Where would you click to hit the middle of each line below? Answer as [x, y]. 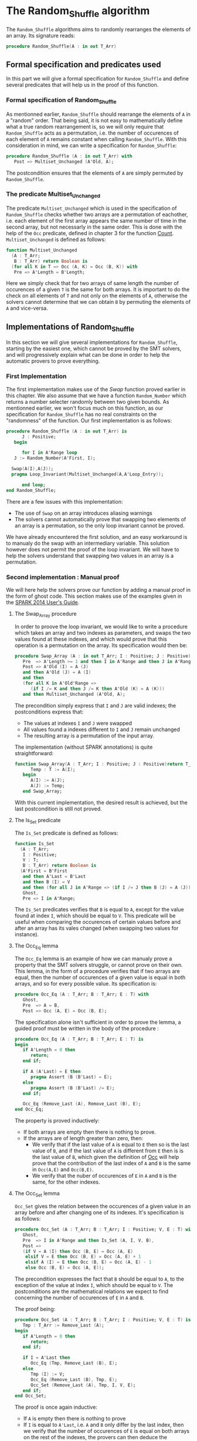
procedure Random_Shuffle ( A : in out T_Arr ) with [69, 156]
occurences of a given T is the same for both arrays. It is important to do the [98, 290]
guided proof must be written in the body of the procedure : [87, 1028]
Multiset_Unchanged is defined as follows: [56, 240]
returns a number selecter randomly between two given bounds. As [88, 401]
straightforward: [34, 753]
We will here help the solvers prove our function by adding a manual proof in [98, 589]
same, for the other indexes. [66, 1182]
